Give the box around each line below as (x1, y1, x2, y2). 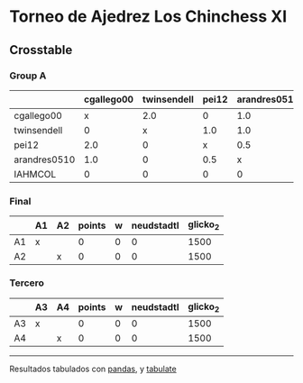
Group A (9, 69, 47, 82)
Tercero (9, 277, 45, 289)
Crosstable (9, 42, 73, 58)
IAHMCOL (14, 169, 57, 181)
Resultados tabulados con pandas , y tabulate (9, 363, 178, 375)
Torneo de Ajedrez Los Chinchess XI (9, 6, 288, 27)
